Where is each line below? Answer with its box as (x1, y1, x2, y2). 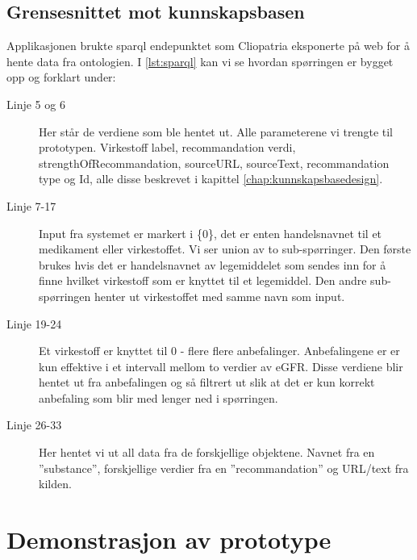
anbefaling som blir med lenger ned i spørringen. (39, 389, 278, 406)
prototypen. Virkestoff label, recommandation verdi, (39, 139, 296, 156)
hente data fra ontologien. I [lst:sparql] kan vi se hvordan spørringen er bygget (6, 52, 394, 69)
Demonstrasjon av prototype (6, 523, 332, 556)
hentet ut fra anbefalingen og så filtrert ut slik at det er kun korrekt (39, 374, 375, 391)
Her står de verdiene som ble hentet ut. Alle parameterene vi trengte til (39, 123, 394, 140)
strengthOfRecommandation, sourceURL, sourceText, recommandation (39, 154, 390, 171)
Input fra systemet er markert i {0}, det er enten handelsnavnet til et (39, 224, 382, 241)
